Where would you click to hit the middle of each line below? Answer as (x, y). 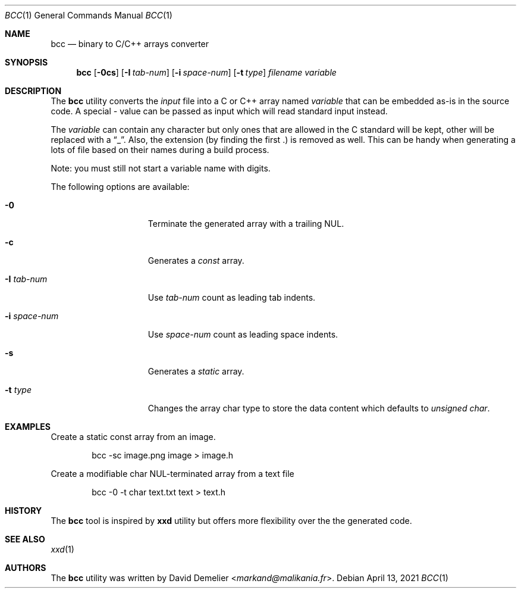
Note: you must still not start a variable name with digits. (161, 168)
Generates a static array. (196, 371)
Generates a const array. (196, 260)
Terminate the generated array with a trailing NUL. (246, 224)
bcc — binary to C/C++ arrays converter (130, 44)
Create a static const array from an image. (133, 437)
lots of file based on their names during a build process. (160, 150)
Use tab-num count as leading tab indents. (232, 297)
